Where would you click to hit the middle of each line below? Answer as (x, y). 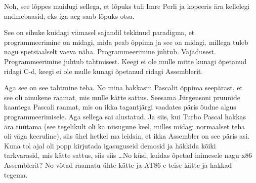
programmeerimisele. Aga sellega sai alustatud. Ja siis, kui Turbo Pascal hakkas (125, 116)
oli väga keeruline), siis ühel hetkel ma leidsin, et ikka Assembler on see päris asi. (127, 136)
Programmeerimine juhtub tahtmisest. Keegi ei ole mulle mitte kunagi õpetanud (125, 61)
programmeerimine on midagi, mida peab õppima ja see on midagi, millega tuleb (126, 42)
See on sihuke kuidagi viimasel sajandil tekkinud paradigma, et (99, 32)
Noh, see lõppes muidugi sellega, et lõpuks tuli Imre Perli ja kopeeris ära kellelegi (127, 6)
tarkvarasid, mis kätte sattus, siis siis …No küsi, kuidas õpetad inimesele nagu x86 (128, 155)
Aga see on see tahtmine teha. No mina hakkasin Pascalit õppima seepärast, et (123, 88)
